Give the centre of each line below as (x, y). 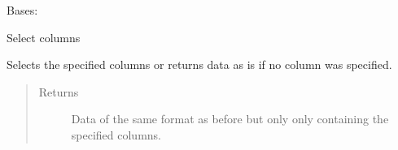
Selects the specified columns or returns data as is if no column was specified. (199, 64)
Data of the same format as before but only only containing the (230, 119)
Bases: (22, 10)
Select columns (44, 37)
